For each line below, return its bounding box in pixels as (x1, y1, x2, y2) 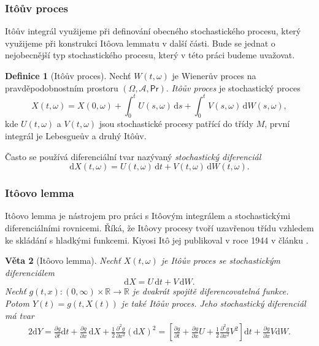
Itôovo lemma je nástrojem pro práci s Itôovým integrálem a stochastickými (5, 209, 291, 222)
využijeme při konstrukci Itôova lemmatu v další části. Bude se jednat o (5, 36, 275, 49)
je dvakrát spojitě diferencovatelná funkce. (133, 285, 289, 298)
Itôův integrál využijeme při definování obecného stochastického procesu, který (5, 25, 301, 37)
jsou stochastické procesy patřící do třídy (99, 117, 254, 130)
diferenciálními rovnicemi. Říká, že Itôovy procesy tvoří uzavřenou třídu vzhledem (5, 221, 314, 234)
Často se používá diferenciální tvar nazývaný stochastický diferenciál (5, 150, 261, 163)
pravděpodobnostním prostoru (5, 81, 118, 94)
